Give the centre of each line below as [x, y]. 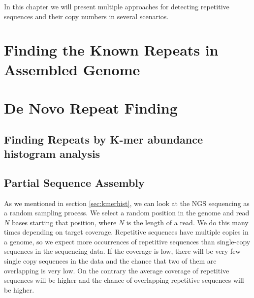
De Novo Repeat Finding [91, 107]
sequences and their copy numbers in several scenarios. [86, 16]
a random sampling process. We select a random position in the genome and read [127, 213]
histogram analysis [52, 153]
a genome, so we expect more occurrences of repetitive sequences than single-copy [127, 241]
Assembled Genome [72, 69]
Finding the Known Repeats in [111, 50]
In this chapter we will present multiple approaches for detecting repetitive [117, 6]
